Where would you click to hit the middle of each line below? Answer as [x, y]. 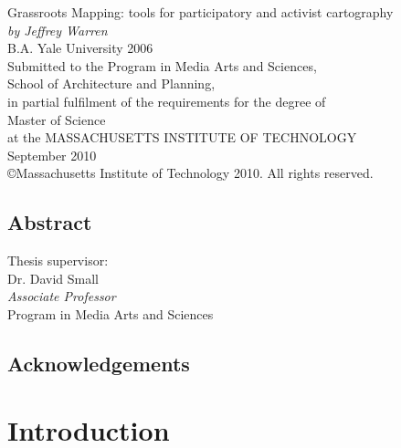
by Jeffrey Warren [58, 30]
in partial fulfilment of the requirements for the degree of [167, 101]
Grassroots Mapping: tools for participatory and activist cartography [200, 12]
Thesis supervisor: [58, 260]
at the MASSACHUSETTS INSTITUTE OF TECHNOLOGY [182, 137]
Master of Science [57, 119]
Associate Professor [62, 296]
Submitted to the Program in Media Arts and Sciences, [162, 65]
